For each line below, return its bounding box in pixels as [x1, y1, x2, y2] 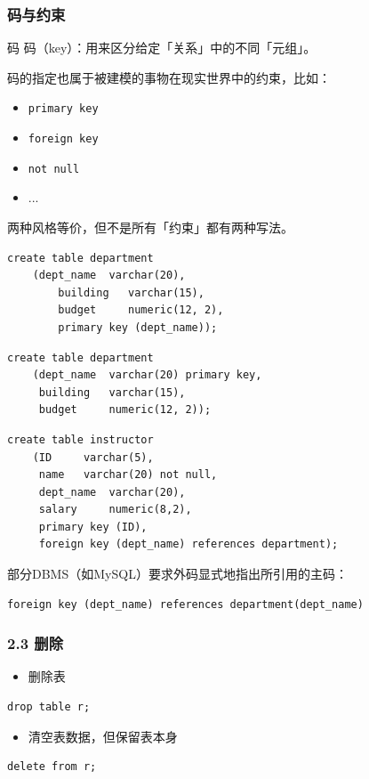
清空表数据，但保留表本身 [28, 726, 178, 745]
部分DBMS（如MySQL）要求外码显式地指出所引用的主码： [7, 564, 348, 583]
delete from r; [7, 760, 97, 774]
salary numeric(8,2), [38, 503, 192, 516]
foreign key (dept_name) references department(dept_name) [7, 597, 364, 611]
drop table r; [7, 701, 91, 714]
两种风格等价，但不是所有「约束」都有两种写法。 [7, 217, 293, 236]
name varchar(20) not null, [38, 468, 218, 482]
